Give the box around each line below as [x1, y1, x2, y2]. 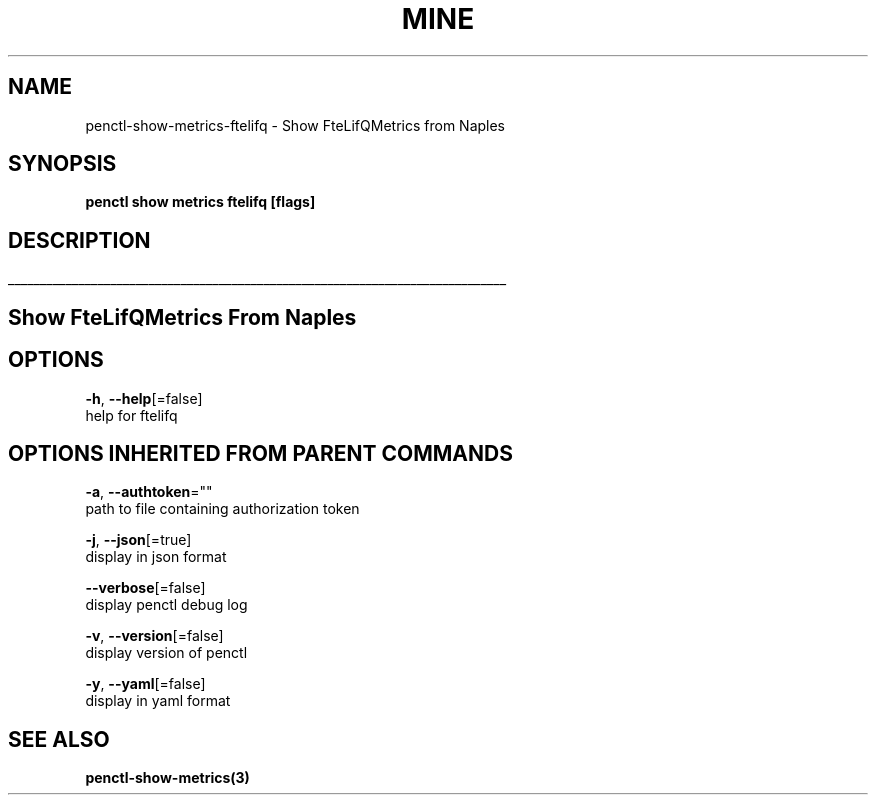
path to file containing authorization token [85, 500, 360, 518]
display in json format [85, 548, 227, 566]
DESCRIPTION [8, 227, 151, 253]
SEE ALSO [8, 726, 110, 752]
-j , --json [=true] [85, 531, 192, 549]
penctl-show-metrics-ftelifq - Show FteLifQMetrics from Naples [85, 116, 506, 134]
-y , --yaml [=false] [85, 675, 206, 693]
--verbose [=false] [85, 579, 206, 597]
